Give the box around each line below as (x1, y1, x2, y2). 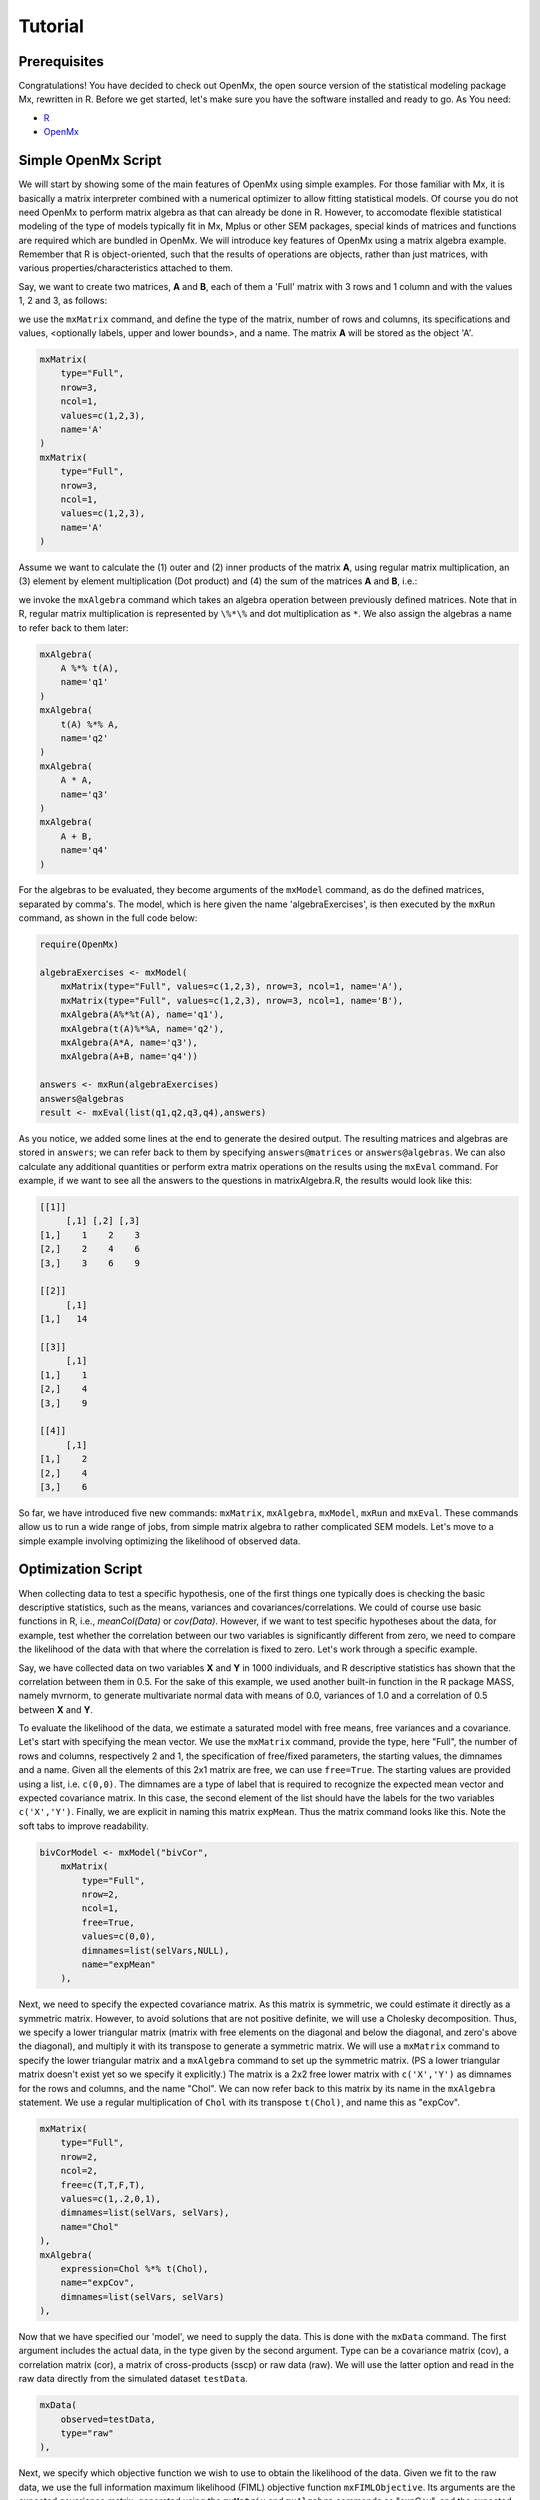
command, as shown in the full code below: (18, 912, 198, 924)
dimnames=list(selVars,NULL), (81, 1945, 230, 1956)
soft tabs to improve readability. (18, 1820, 149, 1832)
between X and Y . (18, 1703, 94, 1715)
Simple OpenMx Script (18, 152, 162, 169)
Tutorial (18, 15, 85, 37)
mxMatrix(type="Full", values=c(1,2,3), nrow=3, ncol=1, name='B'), (60, 995, 404, 1006)
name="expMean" (81, 1958, 157, 1970)
